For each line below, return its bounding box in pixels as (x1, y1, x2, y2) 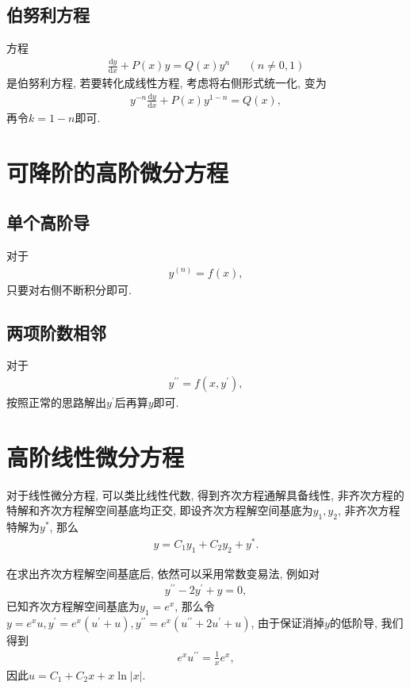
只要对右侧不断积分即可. (6, 281, 132, 297)
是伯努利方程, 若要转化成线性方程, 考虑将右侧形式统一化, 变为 (6, 74, 327, 90)
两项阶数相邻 (6, 320, 106, 344)
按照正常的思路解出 (6, 393, 106, 410)
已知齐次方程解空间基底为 (6, 598, 140, 614)
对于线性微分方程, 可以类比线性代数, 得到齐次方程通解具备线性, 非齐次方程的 (6, 486, 404, 503)
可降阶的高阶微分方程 (6, 155, 229, 188)
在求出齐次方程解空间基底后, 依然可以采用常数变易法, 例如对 (6, 565, 320, 581)
